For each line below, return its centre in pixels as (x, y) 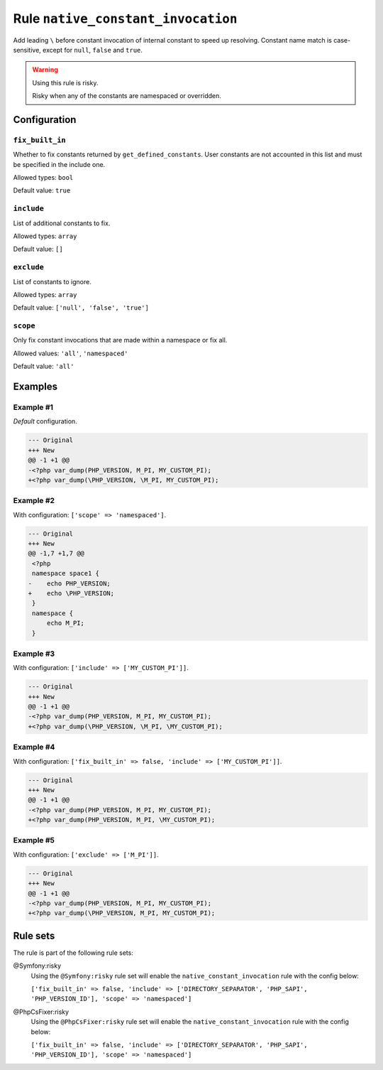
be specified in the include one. (59, 164)
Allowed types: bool (43, 178)
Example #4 (34, 747)
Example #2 (34, 501)
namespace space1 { (66, 573)
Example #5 (34, 841)
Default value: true (42, 190)
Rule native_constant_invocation (125, 18)
